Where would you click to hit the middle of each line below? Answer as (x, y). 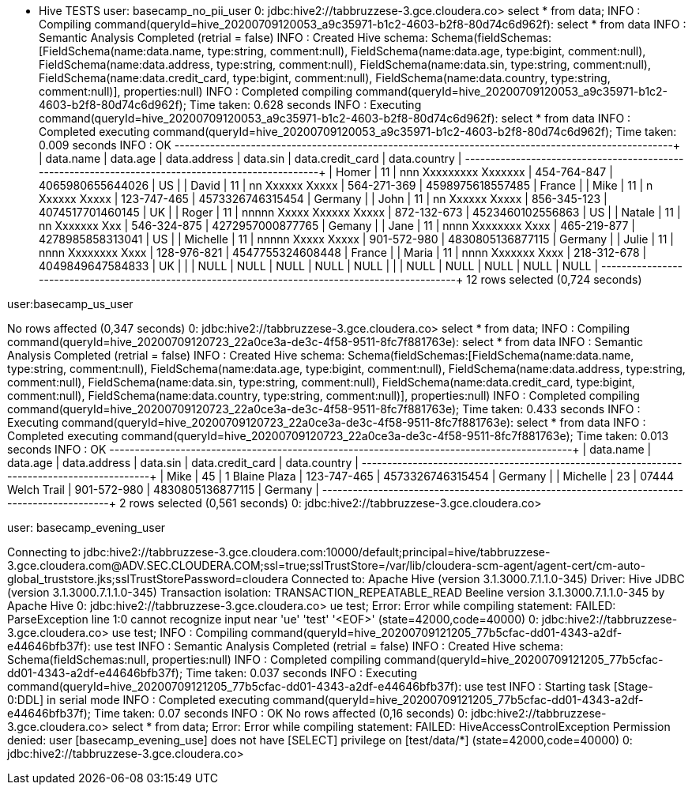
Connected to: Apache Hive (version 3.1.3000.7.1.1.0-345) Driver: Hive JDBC (488, 579)
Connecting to (44, 552)
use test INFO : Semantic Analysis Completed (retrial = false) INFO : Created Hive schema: (329, 646)
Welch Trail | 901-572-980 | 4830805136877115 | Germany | (163, 490)
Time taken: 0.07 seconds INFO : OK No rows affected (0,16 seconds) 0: (281, 713)
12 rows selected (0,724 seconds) (554, 279)
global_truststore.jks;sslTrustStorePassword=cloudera (148, 579)
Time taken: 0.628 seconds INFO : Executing (305, 105)
